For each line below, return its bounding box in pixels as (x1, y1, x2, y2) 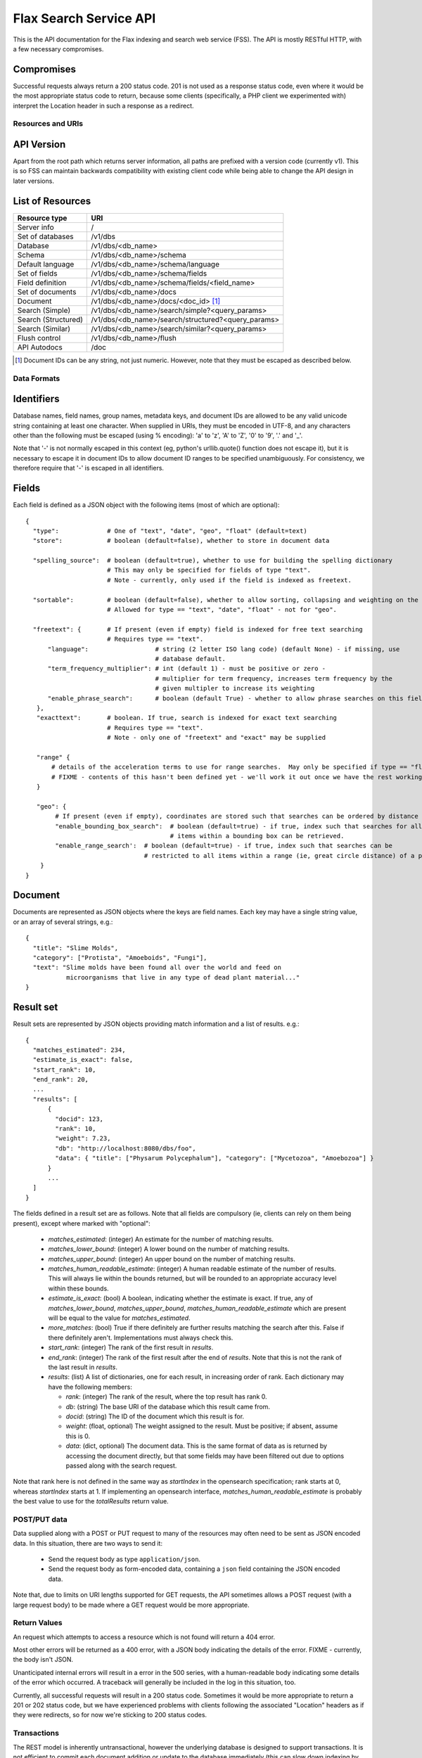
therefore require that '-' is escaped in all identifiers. (13, 464, 165, 473)
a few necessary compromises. (13, 44, 104, 53)
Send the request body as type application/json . (48, 1555, 200, 1563)
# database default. (155, 655, 226, 662)
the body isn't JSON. (13, 1655, 74, 1664)
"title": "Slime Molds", (32, 944, 119, 952)
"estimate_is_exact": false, (32, 1056, 134, 1064)
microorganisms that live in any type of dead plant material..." (65, 973, 300, 981)
